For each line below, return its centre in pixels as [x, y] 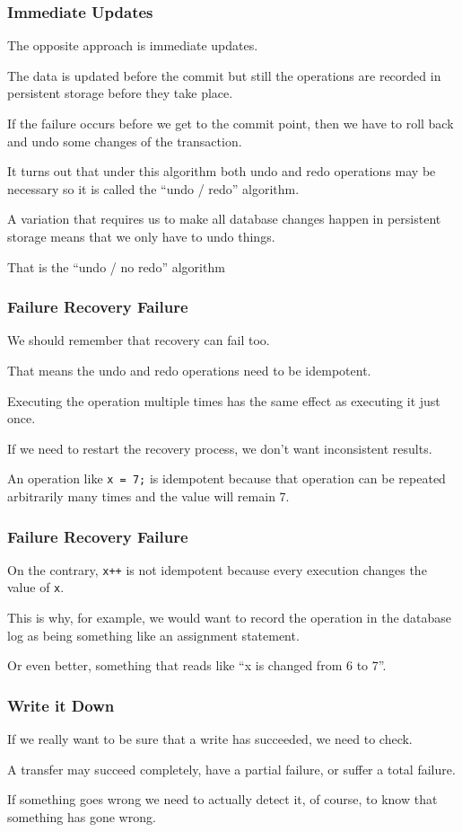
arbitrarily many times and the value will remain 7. [148, 496]
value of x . [36, 587]
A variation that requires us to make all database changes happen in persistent [224, 219]
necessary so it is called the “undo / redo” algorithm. [153, 188]
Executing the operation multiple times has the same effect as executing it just [224, 400]
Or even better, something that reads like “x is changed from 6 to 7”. [197, 665]
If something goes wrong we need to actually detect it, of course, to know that [222, 799]
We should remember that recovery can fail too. [139, 340]
